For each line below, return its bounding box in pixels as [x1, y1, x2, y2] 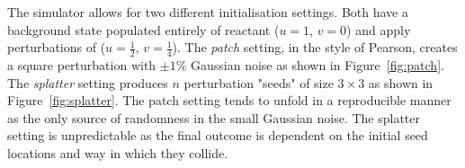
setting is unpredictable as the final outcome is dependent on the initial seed [7, 126, 428, 145]
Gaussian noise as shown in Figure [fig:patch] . [191, 56, 444, 75]
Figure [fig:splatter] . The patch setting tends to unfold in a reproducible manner [7, 91, 452, 110]
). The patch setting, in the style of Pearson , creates [172, 38, 458, 57]
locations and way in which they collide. [7, 143, 228, 162]
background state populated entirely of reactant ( [7, 20, 280, 39]
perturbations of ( [7, 38, 106, 57]
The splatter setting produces [7, 73, 168, 92]
